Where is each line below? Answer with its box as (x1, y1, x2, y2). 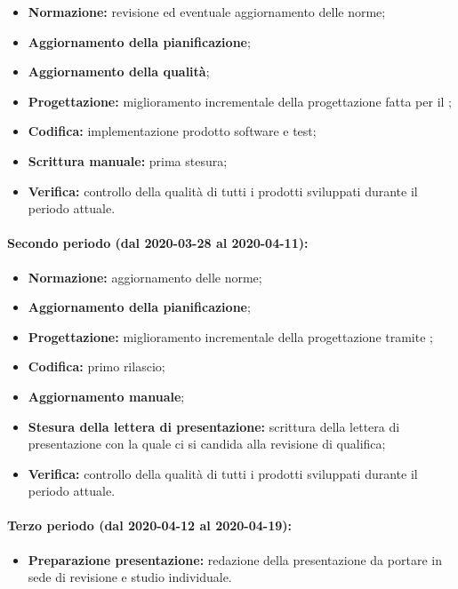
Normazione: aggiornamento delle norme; (28, 267, 262, 286)
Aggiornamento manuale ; (28, 386, 185, 405)
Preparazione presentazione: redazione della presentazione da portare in (28, 550, 442, 569)
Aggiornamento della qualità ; (28, 62, 210, 81)
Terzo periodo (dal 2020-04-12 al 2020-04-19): (7, 516, 293, 535)
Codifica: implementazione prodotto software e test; (28, 122, 317, 140)
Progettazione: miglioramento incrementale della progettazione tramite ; (28, 327, 433, 346)
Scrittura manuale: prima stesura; (28, 151, 228, 170)
